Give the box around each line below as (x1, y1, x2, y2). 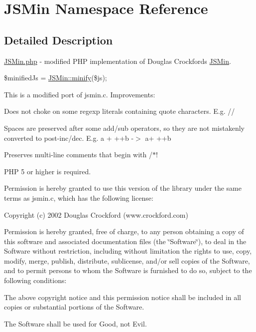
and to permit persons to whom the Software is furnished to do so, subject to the (4, 265, 252, 276)
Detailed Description (4, 32, 113, 47)
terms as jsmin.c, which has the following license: (4, 192, 153, 203)
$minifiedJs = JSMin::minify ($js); (4, 72, 107, 83)
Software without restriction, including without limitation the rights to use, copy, (4, 246, 252, 256)
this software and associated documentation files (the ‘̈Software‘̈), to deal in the (4, 236, 247, 246)
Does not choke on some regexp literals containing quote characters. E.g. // (4, 106, 235, 116)
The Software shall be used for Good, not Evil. (4, 318, 147, 329)
